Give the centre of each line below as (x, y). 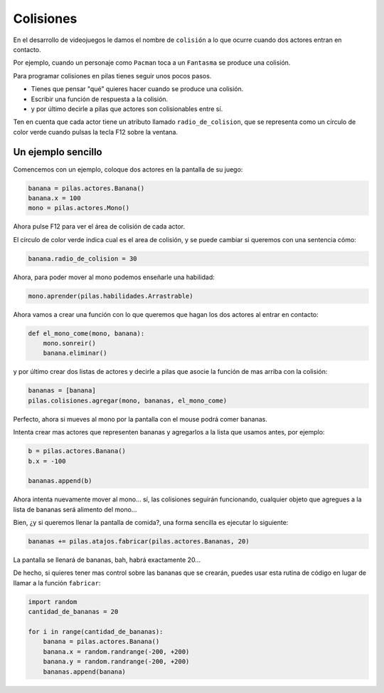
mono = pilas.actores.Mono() (79, 208)
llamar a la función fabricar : (57, 583)
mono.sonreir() (69, 343)
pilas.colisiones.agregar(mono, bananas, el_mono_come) (128, 400)
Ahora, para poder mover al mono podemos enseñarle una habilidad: (114, 277)
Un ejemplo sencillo (58, 152)
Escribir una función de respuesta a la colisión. (100, 99)
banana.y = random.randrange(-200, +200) (116, 662)
